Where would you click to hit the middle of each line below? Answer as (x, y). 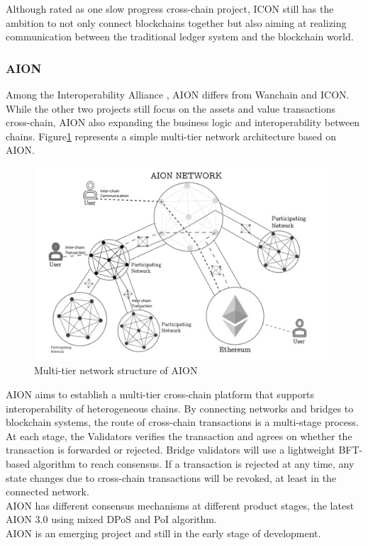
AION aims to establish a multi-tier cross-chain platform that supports (160, 394)
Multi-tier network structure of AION (116, 370)
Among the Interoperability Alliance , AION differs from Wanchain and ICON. (178, 94)
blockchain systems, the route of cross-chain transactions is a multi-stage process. (182, 422)
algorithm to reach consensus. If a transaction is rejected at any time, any (194, 463)
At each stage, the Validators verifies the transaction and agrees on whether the (179, 436)
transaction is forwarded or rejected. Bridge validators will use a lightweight (171, 450)
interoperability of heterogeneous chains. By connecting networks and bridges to (180, 408)
